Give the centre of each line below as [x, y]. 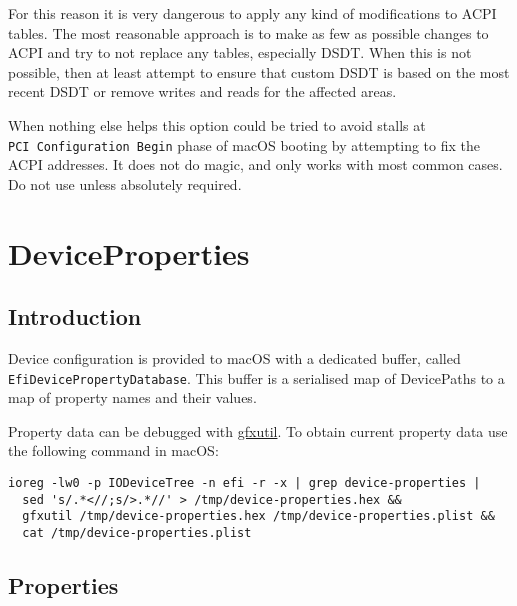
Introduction [75, 316]
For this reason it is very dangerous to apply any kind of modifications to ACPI [252, 13]
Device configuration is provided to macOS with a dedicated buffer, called [234, 357]
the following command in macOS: [113, 450]
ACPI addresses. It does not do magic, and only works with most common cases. [255, 164]
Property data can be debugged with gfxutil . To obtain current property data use [258, 430]
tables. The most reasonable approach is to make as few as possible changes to [248, 32]
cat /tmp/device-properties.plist [137, 532]
